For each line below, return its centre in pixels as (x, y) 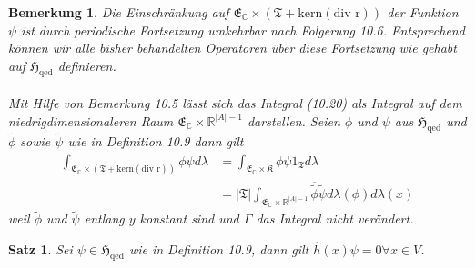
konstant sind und (189, 218)
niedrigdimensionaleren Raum (91, 120)
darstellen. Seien (293, 120)
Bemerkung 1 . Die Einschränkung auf (119, 12)
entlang (104, 218)
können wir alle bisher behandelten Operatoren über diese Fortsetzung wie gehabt (232, 48)
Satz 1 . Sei (40, 249)
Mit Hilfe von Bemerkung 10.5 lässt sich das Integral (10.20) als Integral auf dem (235, 103)
